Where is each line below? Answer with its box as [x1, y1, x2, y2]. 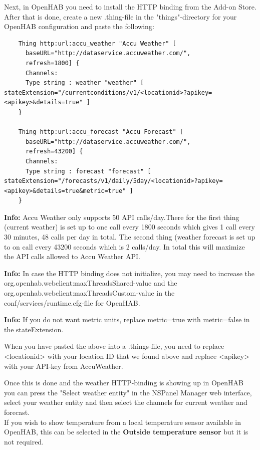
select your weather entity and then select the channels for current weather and [4, 397, 247, 407]
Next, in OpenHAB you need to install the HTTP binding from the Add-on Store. [4, 2, 256, 12]
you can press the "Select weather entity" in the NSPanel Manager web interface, [4, 387, 252, 397]
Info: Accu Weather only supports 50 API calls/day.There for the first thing [4, 211, 239, 222]
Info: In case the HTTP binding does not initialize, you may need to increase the [4, 268, 254, 278]
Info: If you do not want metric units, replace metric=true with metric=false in [4, 314, 250, 325]
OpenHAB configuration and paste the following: [4, 21, 154, 32]
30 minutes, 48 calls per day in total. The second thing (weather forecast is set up [4, 232, 255, 242]
